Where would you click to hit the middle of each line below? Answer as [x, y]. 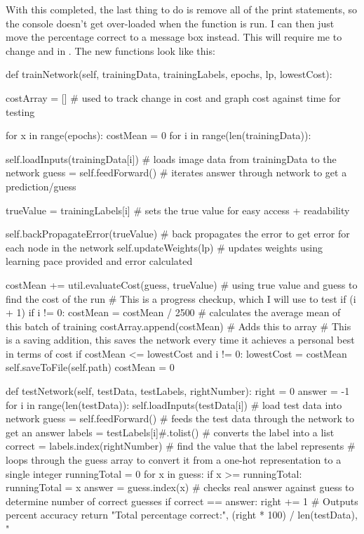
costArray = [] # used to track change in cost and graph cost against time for [173, 97]
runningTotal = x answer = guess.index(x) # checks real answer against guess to [180, 487]
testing [20, 111]
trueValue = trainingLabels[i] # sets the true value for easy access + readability [178, 210]
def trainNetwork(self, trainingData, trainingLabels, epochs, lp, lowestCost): [169, 74]
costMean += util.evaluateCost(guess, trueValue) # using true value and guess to [182, 284]
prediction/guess [41, 186]
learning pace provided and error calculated [99, 261]
